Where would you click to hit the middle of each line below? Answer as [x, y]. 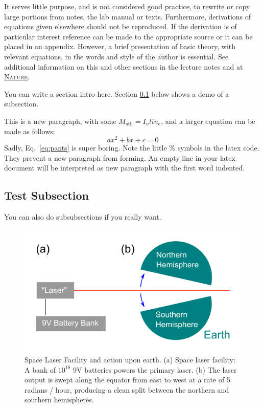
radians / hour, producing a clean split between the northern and [127, 389]
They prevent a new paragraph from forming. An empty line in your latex [120, 157]
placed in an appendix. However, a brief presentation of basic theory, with [120, 46]
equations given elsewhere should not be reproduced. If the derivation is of [121, 26]
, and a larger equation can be [208, 121]
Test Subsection [46, 195]
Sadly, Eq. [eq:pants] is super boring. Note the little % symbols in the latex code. [132, 148]
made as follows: [30, 131]
